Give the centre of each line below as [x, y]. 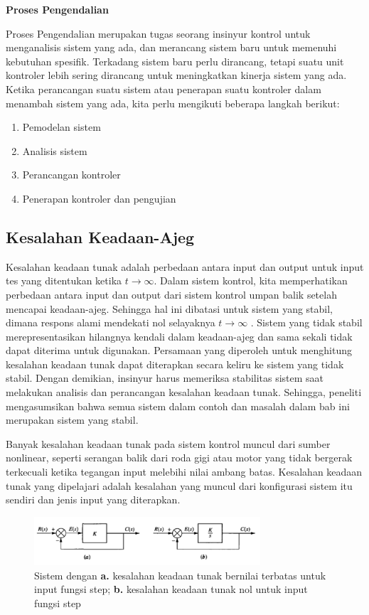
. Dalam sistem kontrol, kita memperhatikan [251, 280]
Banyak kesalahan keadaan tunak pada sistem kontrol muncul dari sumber [168, 443]
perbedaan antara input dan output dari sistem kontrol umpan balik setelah [171, 294]
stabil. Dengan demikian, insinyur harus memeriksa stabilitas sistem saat [165, 378]
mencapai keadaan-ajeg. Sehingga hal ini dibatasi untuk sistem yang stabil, [170, 308]
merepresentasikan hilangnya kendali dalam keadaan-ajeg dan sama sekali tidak [179, 336]
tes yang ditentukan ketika [64, 280]
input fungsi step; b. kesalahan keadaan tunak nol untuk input [171, 589]
